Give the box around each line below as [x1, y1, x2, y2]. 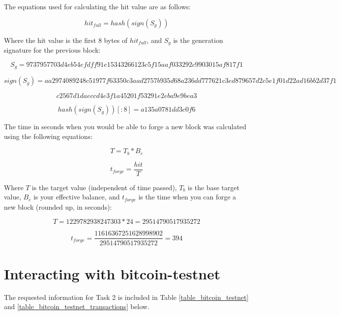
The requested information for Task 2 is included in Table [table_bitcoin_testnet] [4, 292, 249, 302]
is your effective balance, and [33, 192, 120, 202]
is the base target [188, 182, 240, 192]
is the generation [173, 35, 223, 45]
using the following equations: [4, 131, 93, 141]
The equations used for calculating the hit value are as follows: [4, 1, 191, 11]
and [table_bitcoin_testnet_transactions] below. [4, 301, 150, 312]
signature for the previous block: [4, 45, 101, 55]
